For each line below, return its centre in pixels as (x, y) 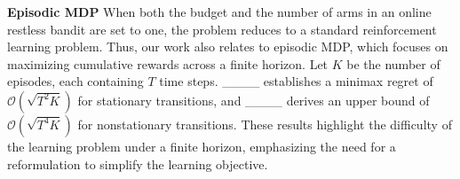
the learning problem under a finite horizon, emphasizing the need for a (202, 146)
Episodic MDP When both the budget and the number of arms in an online (219, 12)
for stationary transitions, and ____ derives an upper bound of (254, 100)
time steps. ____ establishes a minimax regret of (296, 81)
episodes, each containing (75, 81)
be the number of (393, 63)
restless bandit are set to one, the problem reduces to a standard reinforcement (222, 29)
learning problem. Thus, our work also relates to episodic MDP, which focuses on (228, 47)
